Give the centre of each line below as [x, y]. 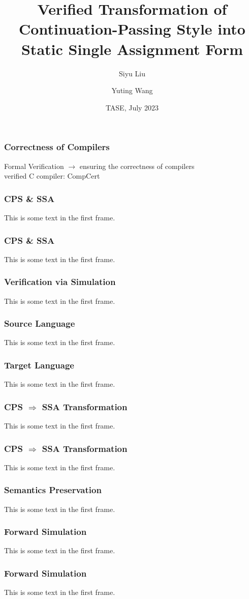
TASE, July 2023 [132, 107]
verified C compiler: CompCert [52, 176]
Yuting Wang [132, 90]
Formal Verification [34, 166]
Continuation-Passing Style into [132, 29]
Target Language [39, 365]
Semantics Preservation [53, 490]
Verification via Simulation [60, 282]
